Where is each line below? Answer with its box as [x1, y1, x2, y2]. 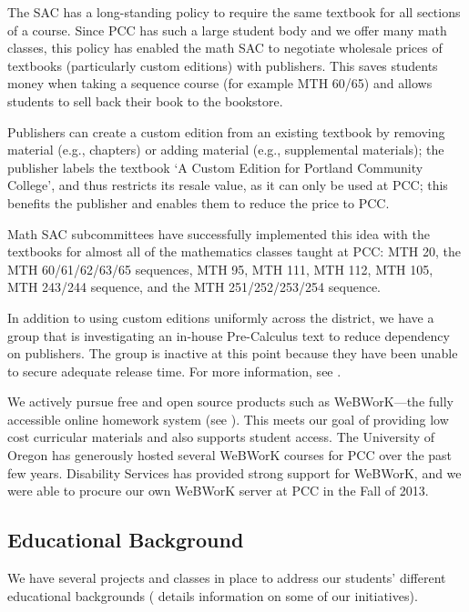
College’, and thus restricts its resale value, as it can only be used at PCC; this [7, 176, 448, 195]
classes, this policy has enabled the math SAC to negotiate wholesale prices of [7, 38, 443, 57]
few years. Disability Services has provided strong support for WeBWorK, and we [7, 463, 462, 482]
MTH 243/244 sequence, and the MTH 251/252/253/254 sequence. [7, 277, 382, 296]
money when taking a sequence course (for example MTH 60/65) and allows [7, 74, 433, 93]
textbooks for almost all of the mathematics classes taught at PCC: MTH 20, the [7, 242, 462, 261]
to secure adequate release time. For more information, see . [7, 361, 342, 380]
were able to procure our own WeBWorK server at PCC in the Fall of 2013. [7, 481, 429, 500]
